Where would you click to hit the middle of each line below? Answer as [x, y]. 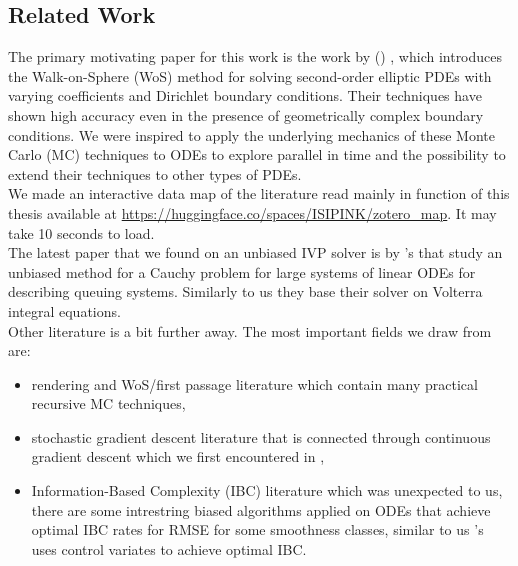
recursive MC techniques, [108, 403]
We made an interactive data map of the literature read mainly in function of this [259, 193]
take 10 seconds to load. [81, 232]
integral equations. [64, 310]
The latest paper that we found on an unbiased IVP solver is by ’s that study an [255, 252]
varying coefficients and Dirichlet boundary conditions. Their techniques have [245, 95]
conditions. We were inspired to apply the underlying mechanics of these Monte [251, 134]
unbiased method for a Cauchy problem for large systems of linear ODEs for [242, 271]
